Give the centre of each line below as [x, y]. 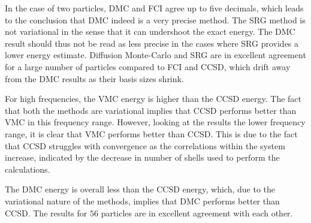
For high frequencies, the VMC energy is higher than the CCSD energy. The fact [153, 99]
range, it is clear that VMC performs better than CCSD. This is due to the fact [151, 133]
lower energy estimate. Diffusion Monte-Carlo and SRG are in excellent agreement [155, 55]
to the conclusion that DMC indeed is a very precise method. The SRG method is [155, 19]
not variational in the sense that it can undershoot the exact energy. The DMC [150, 31]
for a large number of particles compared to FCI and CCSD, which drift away [148, 66]
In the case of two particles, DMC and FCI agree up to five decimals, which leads [154, 8]
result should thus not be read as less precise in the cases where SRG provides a [152, 43]
